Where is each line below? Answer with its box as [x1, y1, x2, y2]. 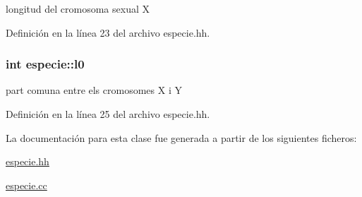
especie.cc [6, 177, 47, 192]
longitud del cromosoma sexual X [6, 1, 150, 16]
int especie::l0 [6, 55, 85, 73]
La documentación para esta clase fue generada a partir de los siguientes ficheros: [6, 130, 357, 145]
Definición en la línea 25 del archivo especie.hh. [6, 107, 210, 121]
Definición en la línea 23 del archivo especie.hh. [6, 25, 210, 40]
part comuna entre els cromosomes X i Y [6, 83, 182, 97]
